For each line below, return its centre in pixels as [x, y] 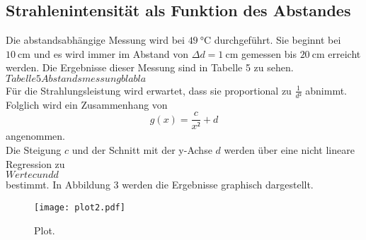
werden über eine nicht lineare [289, 150]
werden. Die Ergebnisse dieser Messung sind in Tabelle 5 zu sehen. [150, 67]
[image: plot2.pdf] [80, 207]
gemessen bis [269, 53]
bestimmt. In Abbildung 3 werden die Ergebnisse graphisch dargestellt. [160, 185]
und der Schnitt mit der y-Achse [142, 150]
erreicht [344, 53]
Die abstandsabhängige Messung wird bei [95, 40]
